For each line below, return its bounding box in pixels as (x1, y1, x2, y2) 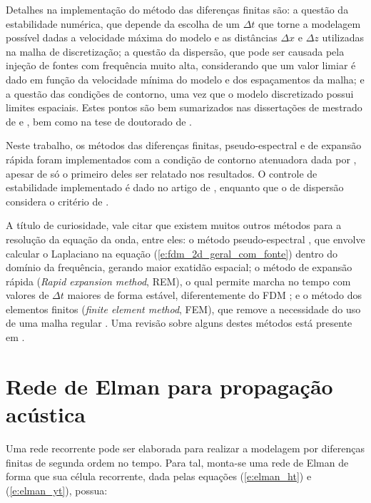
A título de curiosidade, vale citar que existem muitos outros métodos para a (6, 218, 342, 233)
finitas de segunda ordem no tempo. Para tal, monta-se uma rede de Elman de (6, 454, 349, 469)
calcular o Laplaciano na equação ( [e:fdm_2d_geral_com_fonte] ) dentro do (6, 245, 338, 260)
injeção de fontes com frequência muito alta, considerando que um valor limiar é (6, 58, 356, 73)
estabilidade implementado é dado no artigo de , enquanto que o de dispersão (6, 180, 344, 195)
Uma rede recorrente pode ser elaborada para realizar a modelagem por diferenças (6, 440, 365, 455)
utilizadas (322, 30, 364, 45)
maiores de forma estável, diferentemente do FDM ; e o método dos (67, 288, 362, 303)
